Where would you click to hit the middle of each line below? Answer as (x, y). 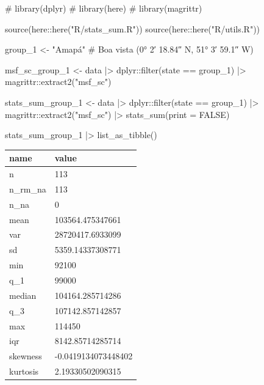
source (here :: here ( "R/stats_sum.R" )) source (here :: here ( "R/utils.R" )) (133, 28)
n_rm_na (28, 189)
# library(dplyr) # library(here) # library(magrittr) (104, 8)
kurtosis (24, 371)
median (23, 295)
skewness (26, 356)
